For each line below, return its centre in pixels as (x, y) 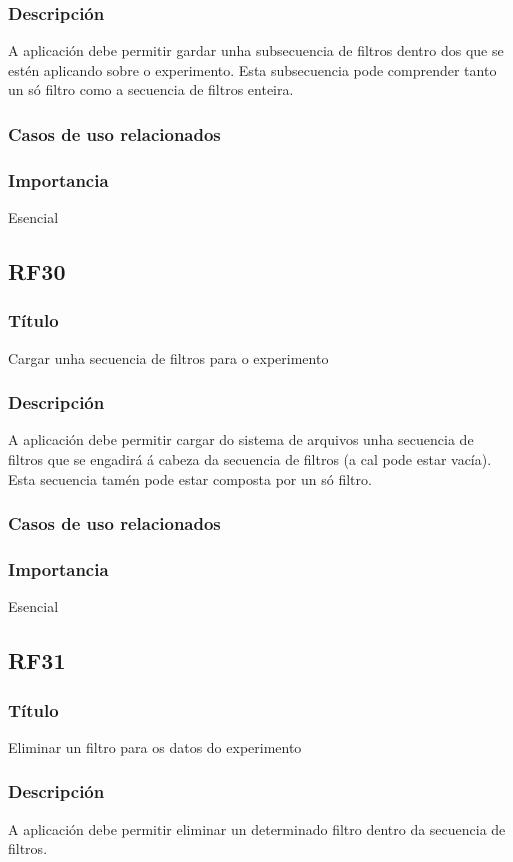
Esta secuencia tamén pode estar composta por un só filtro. (190, 478)
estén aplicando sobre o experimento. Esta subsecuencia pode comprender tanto (252, 69)
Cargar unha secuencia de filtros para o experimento (168, 357)
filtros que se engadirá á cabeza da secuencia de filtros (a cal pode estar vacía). (250, 459)
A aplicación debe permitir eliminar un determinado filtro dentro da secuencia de (257, 828)
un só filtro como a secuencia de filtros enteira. (151, 89)
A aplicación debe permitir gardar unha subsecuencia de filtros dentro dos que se (256, 50)
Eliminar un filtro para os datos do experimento (155, 746)
